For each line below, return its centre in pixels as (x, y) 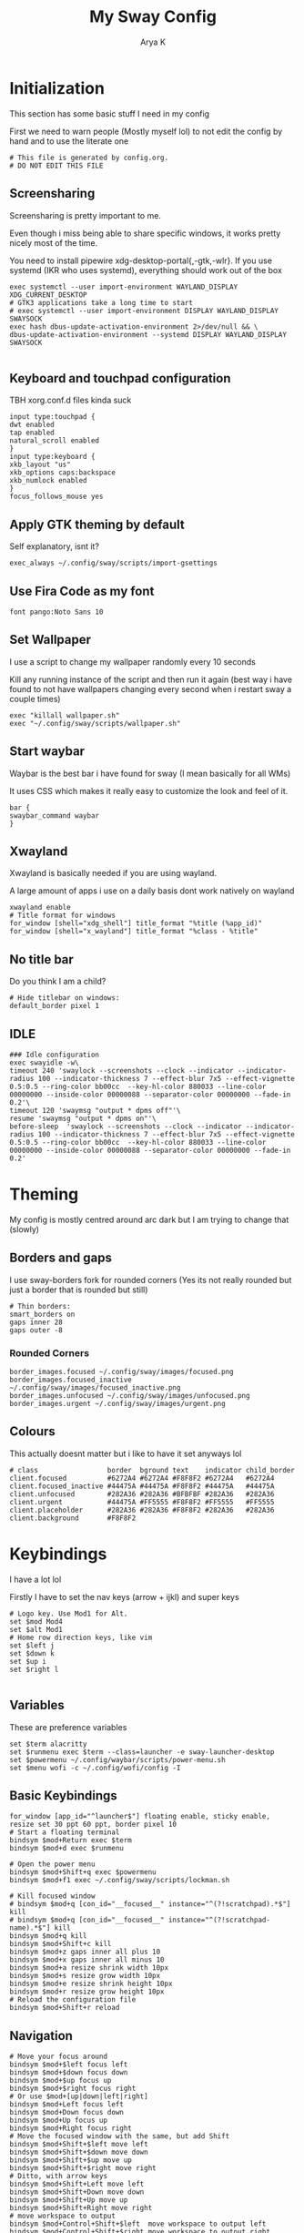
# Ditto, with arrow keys (58, 2177)
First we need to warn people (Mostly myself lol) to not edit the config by (146, 131)
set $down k (32, 1653)
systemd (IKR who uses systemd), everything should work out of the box (146, 270)
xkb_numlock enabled (49, 481)
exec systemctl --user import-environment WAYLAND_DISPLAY (124, 287)
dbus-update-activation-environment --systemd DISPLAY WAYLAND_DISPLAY (148, 334)
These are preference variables (68, 1727)
